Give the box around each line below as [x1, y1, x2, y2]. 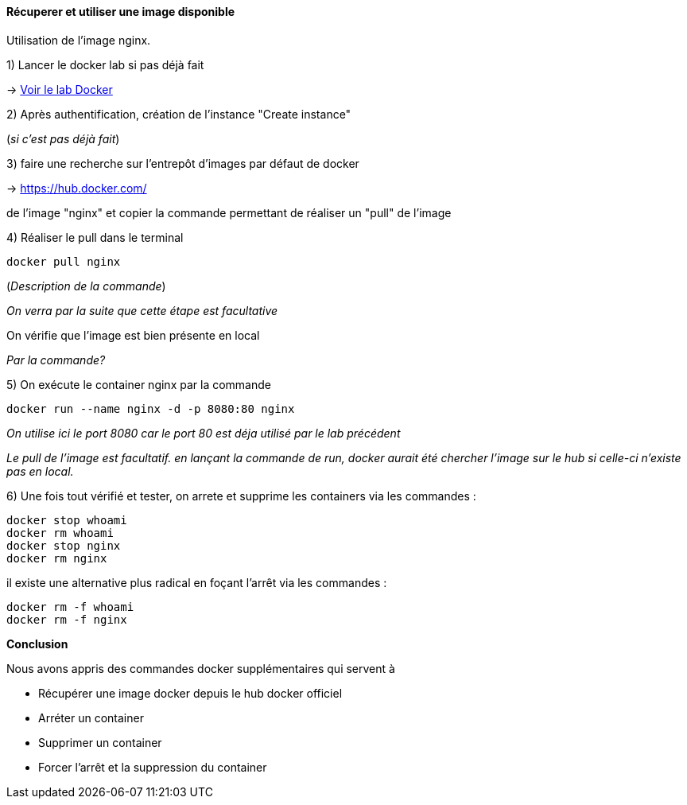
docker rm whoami [6, 526, 114, 539]
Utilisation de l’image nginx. [6, 33, 151, 47]
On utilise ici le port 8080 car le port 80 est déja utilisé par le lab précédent [6, 426, 401, 440]
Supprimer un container [38, 735, 162, 749]
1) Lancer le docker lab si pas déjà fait [6, 57, 204, 72]
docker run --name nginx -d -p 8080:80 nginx [6, 402, 295, 415]
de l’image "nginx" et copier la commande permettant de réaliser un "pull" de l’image [6, 205, 452, 220]
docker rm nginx [6, 551, 107, 565]
